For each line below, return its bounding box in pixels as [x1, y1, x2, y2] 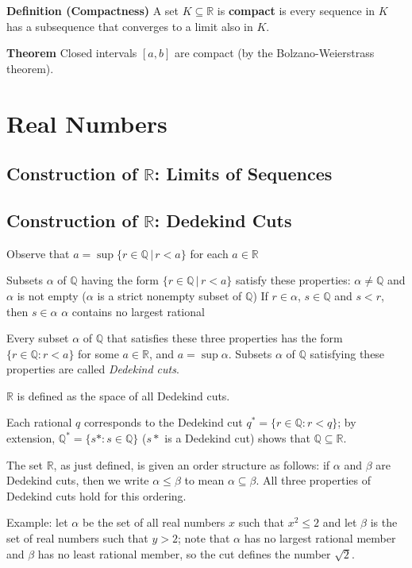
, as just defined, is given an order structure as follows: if [53, 456, 330, 473]
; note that [178, 530, 230, 547]
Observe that [6, 245, 70, 261]
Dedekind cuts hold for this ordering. [6, 487, 187, 504]
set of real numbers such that [6, 530, 148, 547]
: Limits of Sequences [154, 161, 333, 186]
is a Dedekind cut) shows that [164, 430, 310, 446]
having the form [81, 272, 159, 288]
